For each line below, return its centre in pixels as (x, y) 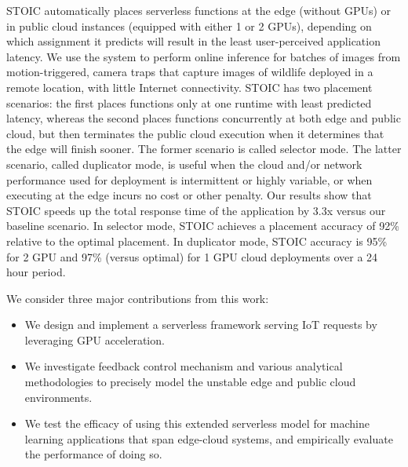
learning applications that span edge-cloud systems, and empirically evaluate (209, 438)
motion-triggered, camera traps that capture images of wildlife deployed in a (190, 72)
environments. (58, 397)
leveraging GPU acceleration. (95, 339)
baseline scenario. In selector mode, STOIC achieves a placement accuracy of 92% (203, 226)
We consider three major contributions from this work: (138, 298)
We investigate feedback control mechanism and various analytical (184, 366)
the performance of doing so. (93, 454)
